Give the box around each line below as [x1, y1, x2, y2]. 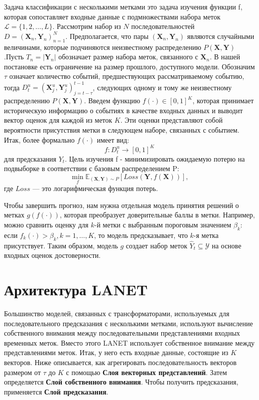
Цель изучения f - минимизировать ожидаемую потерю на [69, 153, 245, 164]
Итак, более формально [4, 134, 75, 145]
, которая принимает [192, 95, 254, 106]
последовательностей [131, 21, 195, 31]
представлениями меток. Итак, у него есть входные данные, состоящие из [4, 347, 229, 358]
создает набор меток [126, 240, 187, 250]
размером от [4, 367, 41, 377]
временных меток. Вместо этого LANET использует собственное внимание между [4, 337, 255, 348]
